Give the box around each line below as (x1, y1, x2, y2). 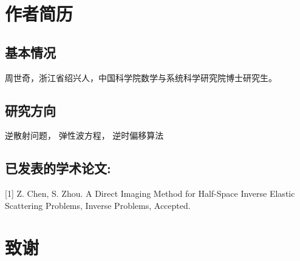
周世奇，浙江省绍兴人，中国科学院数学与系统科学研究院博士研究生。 (5, 71, 277, 84)
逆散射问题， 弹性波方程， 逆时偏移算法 (5, 129, 164, 142)
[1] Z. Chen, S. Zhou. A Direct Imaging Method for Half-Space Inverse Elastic (5, 187, 295, 200)
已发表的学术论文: (5, 159, 111, 177)
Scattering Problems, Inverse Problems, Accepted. (5, 199, 191, 211)
